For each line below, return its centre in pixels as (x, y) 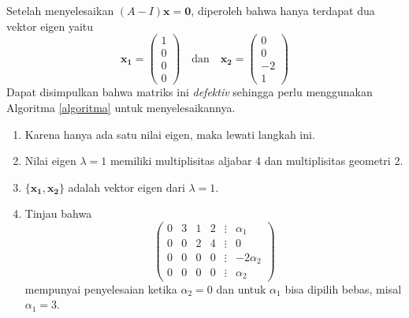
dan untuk (241, 288)
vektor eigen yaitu (50, 26)
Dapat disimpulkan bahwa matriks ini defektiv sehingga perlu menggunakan (190, 92)
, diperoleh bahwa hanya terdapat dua (283, 10)
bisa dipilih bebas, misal (343, 288)
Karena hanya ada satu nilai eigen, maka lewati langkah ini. (170, 134)
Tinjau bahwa (58, 213)
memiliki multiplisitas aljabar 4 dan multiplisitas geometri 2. (257, 161)
